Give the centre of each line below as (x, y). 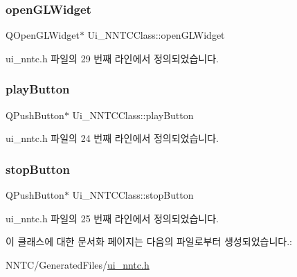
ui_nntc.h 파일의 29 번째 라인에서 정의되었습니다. (112, 58)
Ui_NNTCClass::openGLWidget (156, 35)
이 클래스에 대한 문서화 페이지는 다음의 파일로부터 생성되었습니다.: (149, 241)
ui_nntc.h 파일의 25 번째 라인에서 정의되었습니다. (112, 218)
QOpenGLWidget (43, 35)
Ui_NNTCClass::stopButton (133, 195)
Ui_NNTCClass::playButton (133, 115)
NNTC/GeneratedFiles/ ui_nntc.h (78, 264)
